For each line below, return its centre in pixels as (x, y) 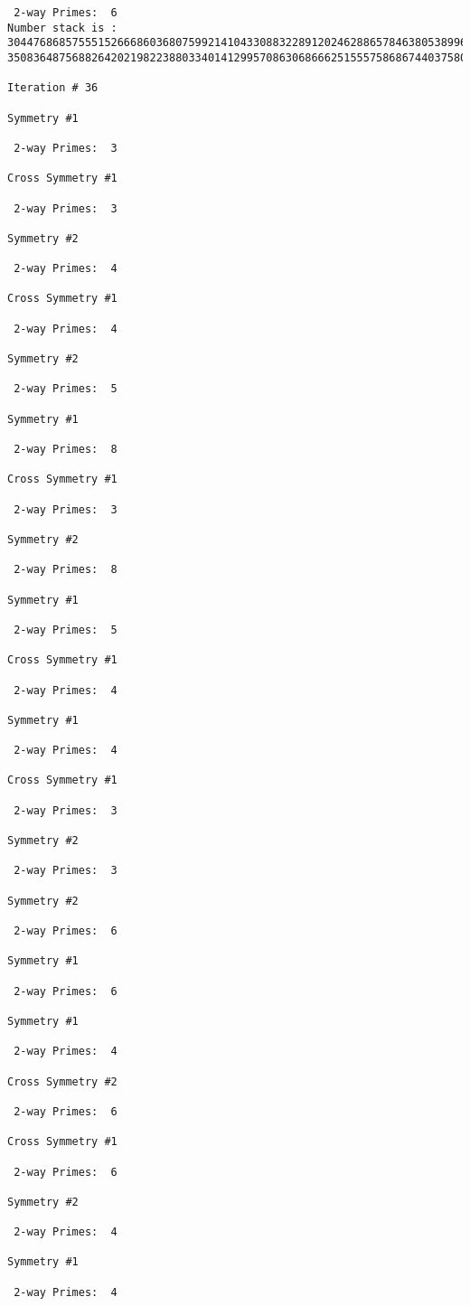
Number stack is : (62, 28)
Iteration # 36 (53, 88)
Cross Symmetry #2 (62, 1081)
